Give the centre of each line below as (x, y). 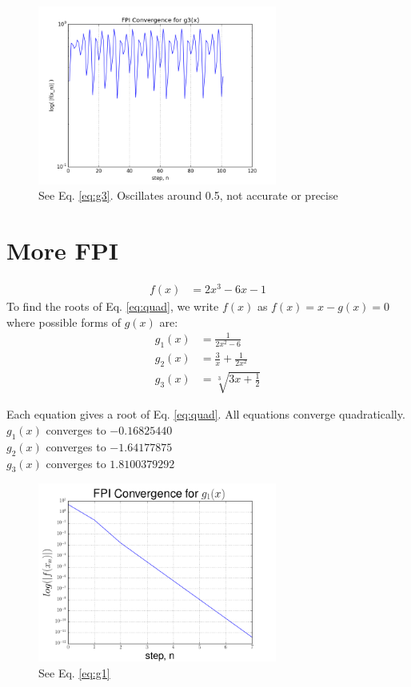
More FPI (62, 250)
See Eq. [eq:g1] (74, 672)
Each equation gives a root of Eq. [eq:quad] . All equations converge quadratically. (206, 414)
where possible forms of (64, 322)
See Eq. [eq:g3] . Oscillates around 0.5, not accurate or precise (188, 195)
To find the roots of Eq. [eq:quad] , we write (113, 306)
